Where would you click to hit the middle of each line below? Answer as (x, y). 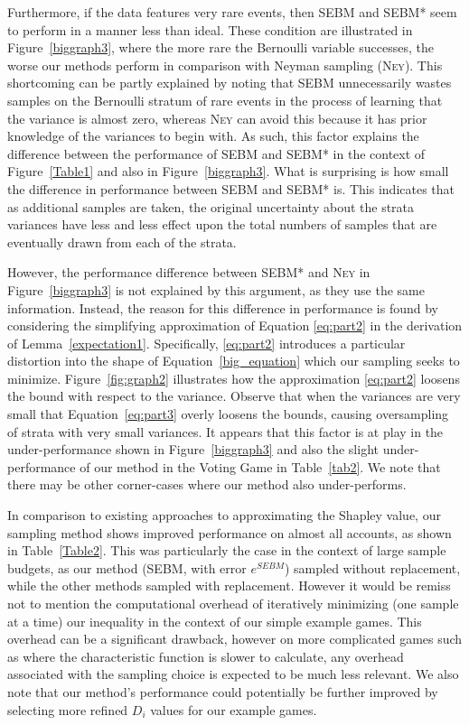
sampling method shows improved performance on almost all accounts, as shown (230, 532)
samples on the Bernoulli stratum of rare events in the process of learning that (225, 100)
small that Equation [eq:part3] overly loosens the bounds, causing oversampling (228, 414)
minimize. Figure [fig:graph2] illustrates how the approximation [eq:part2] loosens (234, 378)
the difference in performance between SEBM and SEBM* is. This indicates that (231, 188)
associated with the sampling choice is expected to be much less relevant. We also (233, 674)
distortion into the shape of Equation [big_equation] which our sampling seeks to (234, 361)
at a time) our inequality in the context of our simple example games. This (215, 621)
